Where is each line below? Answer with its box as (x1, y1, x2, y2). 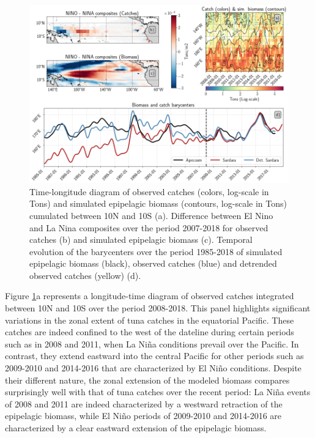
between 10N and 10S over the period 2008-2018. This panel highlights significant (5, 302, 311, 314)
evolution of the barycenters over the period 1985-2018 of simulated (29, 245, 283, 258)
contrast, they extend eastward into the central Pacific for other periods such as (5, 349, 304, 362)
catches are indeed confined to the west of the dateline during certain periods (5, 325, 294, 338)
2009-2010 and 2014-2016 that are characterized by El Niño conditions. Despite (5, 362, 302, 374)
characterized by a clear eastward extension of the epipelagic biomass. (5, 421, 267, 434)
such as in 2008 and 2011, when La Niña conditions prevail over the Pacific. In (5, 337, 299, 350)
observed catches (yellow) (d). (29, 269, 141, 281)
